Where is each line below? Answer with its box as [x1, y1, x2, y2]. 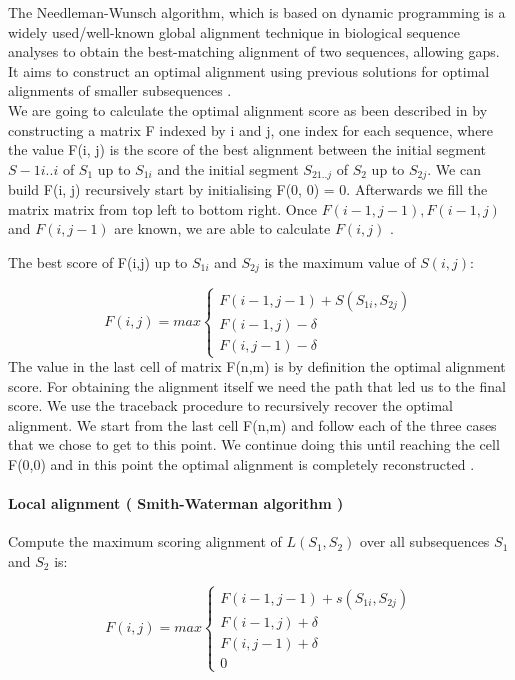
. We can [427, 158, 481, 179]
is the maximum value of [264, 251, 416, 272]
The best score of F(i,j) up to [8, 251, 188, 272]
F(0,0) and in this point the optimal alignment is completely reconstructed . [8, 453, 475, 474]
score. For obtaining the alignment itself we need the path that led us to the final [8, 375, 506, 396]
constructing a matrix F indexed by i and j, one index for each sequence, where [8, 119, 494, 140]
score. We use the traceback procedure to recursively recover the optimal [8, 395, 453, 416]
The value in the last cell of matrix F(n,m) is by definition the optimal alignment [8, 356, 506, 377]
